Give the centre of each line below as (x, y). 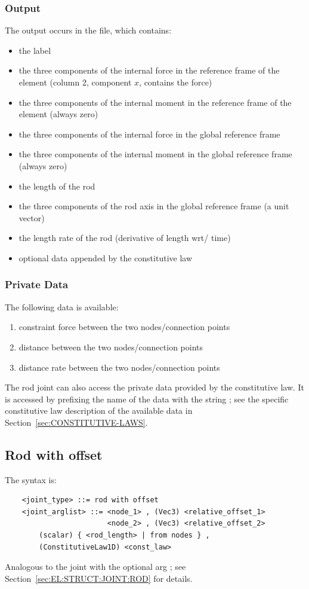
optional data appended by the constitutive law (106, 257)
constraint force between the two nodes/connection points (124, 327)
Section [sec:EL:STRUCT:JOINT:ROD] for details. (99, 578)
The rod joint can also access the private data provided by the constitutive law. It (155, 387)
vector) (32, 217)
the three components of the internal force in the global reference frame (149, 134)
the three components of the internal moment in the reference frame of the (155, 102)
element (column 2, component (75, 82)
